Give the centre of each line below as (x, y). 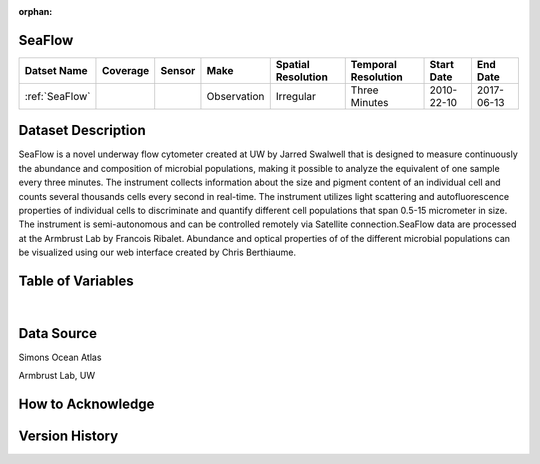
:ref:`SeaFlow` (57, 96)
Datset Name (56, 70)
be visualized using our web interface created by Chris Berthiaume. (157, 252)
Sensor (178, 70)
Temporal (373, 64)
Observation (235, 96)
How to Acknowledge (86, 404)
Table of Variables (76, 280)
